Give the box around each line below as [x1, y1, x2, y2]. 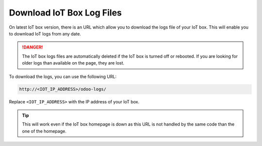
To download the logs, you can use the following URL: [9, 73, 116, 80]
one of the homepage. [22, 128, 66, 134]
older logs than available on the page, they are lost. [22, 60, 125, 66]
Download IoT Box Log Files [9, 7, 122, 18]
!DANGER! [22, 44, 43, 50]
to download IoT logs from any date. [9, 31, 81, 36]
